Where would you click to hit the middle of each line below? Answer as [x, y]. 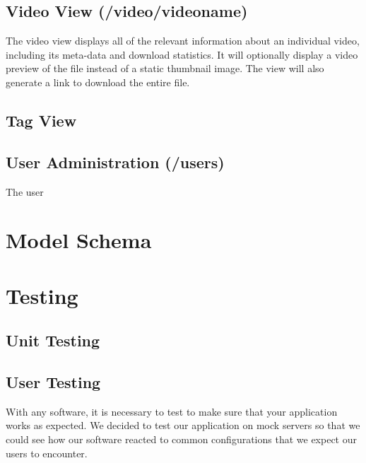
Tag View [41, 120]
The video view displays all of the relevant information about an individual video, [183, 41]
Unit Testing [53, 340]
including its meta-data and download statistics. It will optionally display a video [182, 54]
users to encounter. [47, 453]
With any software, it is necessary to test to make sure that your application [172, 411]
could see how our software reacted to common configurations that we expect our [181, 439]
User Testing [53, 382]
